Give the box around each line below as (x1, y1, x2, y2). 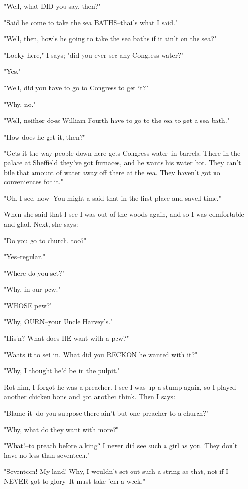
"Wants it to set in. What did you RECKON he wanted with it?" (4, 349, 198, 359)
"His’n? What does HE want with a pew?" (4, 333, 129, 343)
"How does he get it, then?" (4, 131, 85, 141)
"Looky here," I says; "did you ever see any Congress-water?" (4, 50, 184, 60)
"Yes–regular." (4, 251, 46, 262)
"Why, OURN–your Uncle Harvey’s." (4, 316, 113, 327)
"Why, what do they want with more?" (4, 424, 119, 434)
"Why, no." (4, 99, 36, 109)
